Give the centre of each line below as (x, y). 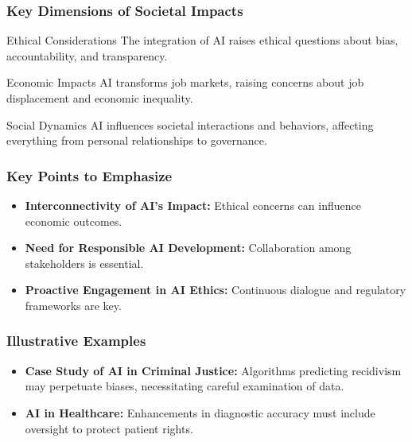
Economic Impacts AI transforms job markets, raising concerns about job (185, 82)
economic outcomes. (74, 221)
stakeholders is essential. (84, 263)
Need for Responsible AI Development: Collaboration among (188, 248)
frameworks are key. (73, 305)
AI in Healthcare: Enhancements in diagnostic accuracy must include (200, 412)
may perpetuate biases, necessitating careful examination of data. (185, 386)
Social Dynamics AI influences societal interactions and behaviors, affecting (190, 124)
